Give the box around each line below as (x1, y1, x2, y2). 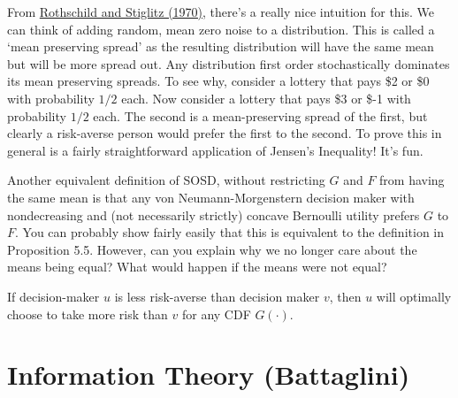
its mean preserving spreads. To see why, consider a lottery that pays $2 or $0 (7, 72, 430, 90)
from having (379, 171, 445, 189)
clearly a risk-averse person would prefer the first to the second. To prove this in (7, 124, 442, 142)
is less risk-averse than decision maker (114, 287, 320, 305)
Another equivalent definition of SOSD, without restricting (7, 171, 325, 189)
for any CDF (181, 304, 251, 323)
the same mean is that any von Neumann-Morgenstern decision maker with (7, 188, 415, 206)
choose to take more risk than (7, 304, 168, 323)
